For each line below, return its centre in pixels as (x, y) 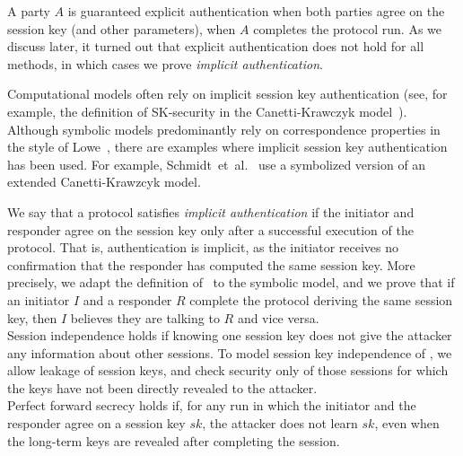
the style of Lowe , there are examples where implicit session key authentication (227, 147)
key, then (32, 317)
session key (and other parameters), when (122, 28)
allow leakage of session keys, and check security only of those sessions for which (228, 370)
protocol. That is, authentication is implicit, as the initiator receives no (203, 247)
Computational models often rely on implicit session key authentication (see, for (227, 94)
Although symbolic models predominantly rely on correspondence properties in (224, 129)
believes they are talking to (145, 317)
